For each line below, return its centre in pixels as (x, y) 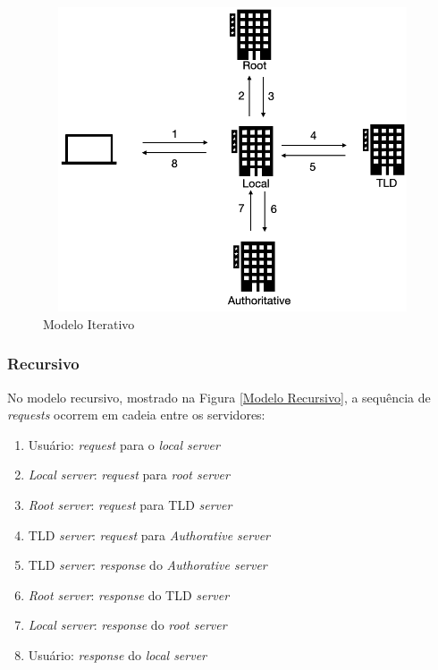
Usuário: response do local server (118, 654)
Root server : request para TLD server (130, 504)
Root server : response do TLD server (129, 594)
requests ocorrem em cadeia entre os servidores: (136, 415)
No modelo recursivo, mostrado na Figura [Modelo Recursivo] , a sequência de (219, 397)
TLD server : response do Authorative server (147, 565)
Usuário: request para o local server (124, 444)
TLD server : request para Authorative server (149, 534)
